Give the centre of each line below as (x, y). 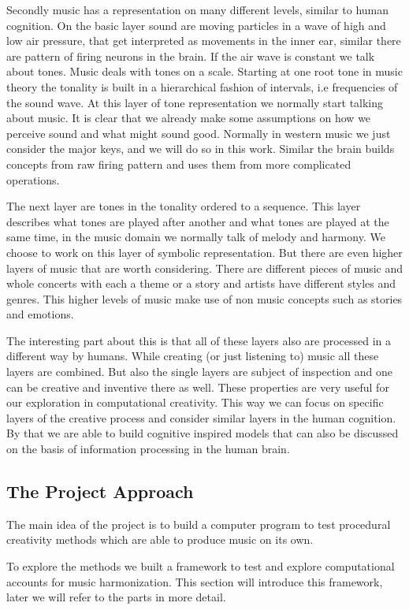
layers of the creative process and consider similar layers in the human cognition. (201, 417)
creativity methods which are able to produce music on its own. (160, 539)
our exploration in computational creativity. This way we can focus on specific (195, 402)
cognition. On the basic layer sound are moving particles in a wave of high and (196, 25)
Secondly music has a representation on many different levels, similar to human (198, 9)
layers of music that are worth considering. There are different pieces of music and (205, 268)
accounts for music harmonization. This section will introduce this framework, (195, 581)
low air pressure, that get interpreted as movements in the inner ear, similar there (204, 41)
